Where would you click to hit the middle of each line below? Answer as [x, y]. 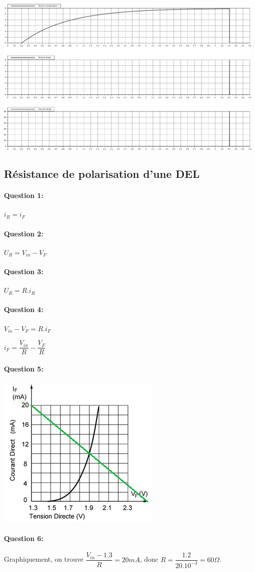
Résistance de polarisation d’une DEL [102, 174]
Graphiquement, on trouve [44, 559]
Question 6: [24, 538]
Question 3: [24, 272]
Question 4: [24, 309]
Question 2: [24, 233]
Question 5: [24, 368]
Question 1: [24, 195]
